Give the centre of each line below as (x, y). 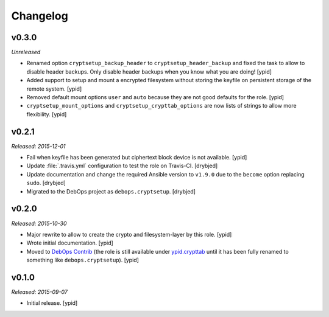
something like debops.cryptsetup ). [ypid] (83, 260)
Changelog (40, 16)
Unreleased (26, 52)
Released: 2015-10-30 (39, 223)
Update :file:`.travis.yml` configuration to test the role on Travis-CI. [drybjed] (122, 166)
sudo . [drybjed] (46, 183)
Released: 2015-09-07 (40, 292)
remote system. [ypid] (54, 89)
